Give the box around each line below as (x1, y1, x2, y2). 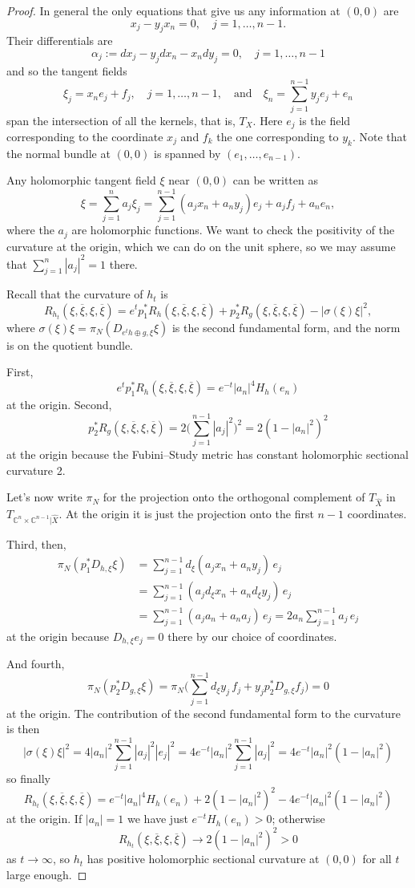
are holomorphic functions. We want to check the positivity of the (71, 221, 395, 238)
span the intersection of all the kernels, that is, (6, 112, 236, 128)
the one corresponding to (216, 128, 339, 144)
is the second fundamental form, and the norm (171, 318, 401, 335)
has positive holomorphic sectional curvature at (87, 850, 320, 867)
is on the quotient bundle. (6, 336, 133, 353)
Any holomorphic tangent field (6, 172, 156, 189)
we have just (127, 810, 188, 827)
